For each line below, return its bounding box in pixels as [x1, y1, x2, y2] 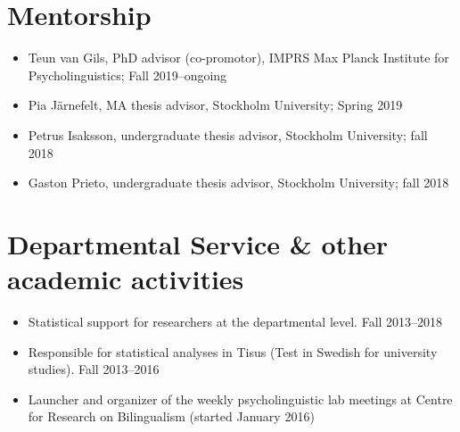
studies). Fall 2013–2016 [28, 360, 160, 378]
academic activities [7, 261, 244, 297]
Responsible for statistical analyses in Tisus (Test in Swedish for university [28, 342, 438, 361]
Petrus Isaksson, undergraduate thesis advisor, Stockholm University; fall [28, 125, 428, 144]
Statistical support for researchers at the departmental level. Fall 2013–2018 [28, 312, 443, 330]
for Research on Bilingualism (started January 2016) [28, 407, 315, 426]
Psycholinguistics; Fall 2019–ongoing [28, 65, 227, 84]
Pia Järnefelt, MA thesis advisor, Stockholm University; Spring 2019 [28, 96, 403, 114]
